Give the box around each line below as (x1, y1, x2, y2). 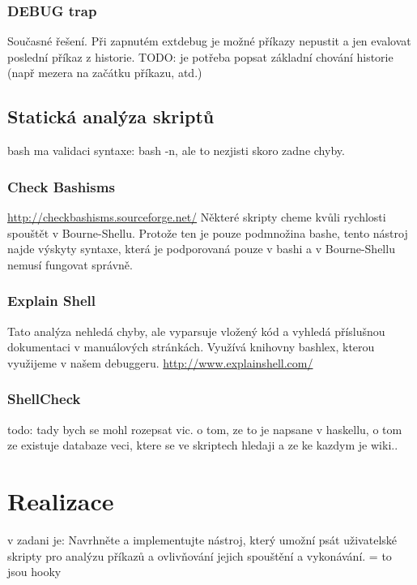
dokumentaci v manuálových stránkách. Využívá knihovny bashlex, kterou (7, 338, 375, 355)
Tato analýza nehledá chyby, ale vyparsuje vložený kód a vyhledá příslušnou (7, 322, 385, 339)
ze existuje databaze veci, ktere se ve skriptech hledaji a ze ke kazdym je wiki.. (7, 437, 398, 454)
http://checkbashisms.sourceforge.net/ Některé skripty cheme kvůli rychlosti (7, 209, 386, 226)
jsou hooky (7, 563, 62, 580)
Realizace (7, 484, 114, 517)
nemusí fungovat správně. (7, 256, 133, 273)
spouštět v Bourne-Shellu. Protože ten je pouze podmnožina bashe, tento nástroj (7, 224, 408, 241)
